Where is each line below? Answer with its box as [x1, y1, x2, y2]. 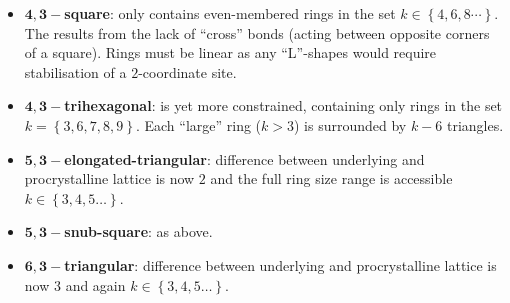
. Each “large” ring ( [135, 114, 262, 135]
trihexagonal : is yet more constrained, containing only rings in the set [64, 95, 503, 116]
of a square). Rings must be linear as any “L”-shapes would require [24, 42, 437, 63]
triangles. [447, 114, 504, 135]
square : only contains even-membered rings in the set [64, 3, 396, 23]
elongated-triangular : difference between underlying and [64, 148, 425, 169]
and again [65, 274, 126, 295]
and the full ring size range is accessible [210, 168, 453, 189]
